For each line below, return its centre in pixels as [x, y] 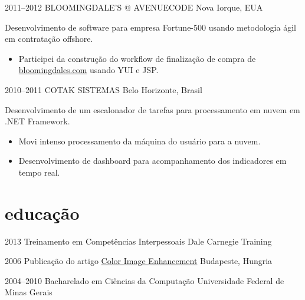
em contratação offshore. [49, 39]
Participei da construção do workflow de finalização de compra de [137, 58]
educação [42, 212]
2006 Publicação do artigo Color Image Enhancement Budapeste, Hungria [139, 261]
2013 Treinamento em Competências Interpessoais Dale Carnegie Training [138, 241]
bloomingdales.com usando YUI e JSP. [88, 70]
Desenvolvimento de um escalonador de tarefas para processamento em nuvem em [152, 109]
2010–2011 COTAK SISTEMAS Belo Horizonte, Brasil [104, 89]
